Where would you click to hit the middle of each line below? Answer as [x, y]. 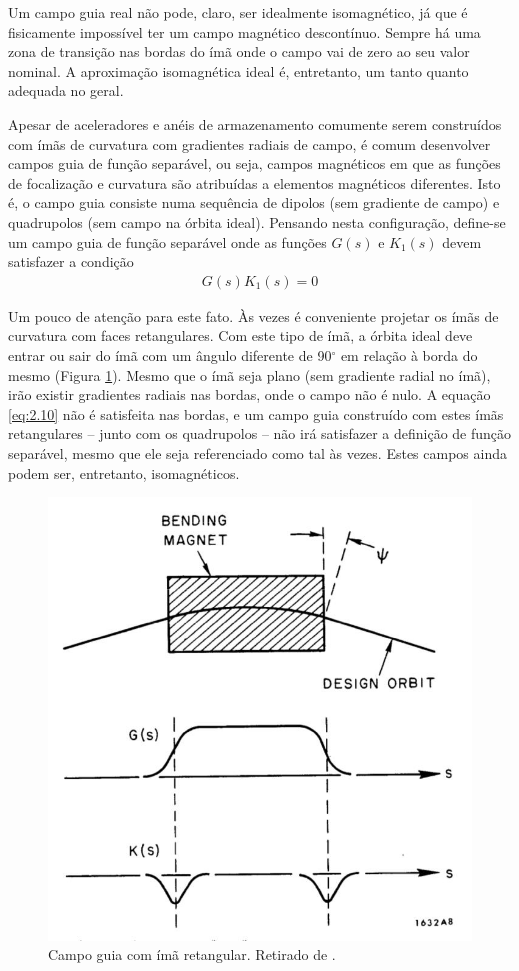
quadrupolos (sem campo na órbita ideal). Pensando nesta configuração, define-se [257, 221]
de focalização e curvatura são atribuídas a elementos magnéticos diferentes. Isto [254, 182]
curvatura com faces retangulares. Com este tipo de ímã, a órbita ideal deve [240, 335]
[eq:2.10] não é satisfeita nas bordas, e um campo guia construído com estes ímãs [256, 413]
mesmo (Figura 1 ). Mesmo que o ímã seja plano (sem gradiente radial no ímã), [249, 374]
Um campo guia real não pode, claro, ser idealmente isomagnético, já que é [238, 12]
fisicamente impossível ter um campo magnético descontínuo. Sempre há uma [244, 31]
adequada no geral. [66, 90]
